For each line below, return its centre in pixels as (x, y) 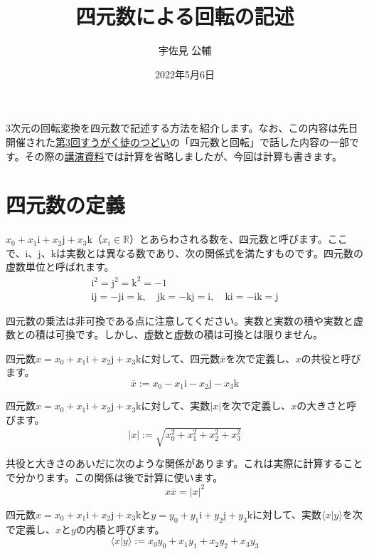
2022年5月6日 (185, 74)
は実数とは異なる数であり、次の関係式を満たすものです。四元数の (210, 252)
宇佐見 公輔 (185, 50)
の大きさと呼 (327, 406)
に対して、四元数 (181, 358)
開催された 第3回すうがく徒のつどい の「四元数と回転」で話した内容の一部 (177, 141)
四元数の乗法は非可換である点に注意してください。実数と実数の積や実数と (180, 320)
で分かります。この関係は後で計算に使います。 (114, 477)
